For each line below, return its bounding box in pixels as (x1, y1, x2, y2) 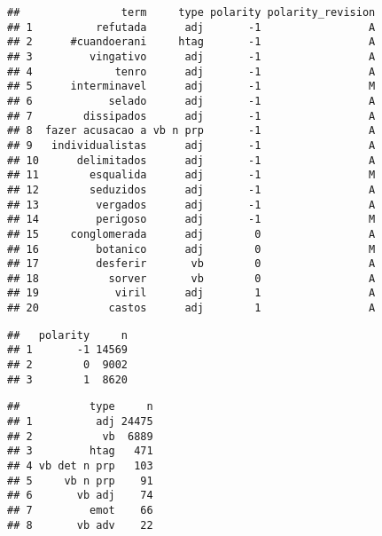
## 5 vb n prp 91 (7, 474, 153, 487)
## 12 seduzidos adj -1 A (7, 183, 376, 196)
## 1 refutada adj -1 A (7, 20, 376, 34)
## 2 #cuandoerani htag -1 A (7, 35, 376, 49)
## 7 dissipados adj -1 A (7, 109, 376, 122)
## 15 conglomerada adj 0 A (7, 227, 376, 240)
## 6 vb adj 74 (7, 489, 153, 502)
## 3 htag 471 (7, 445, 153, 458)
